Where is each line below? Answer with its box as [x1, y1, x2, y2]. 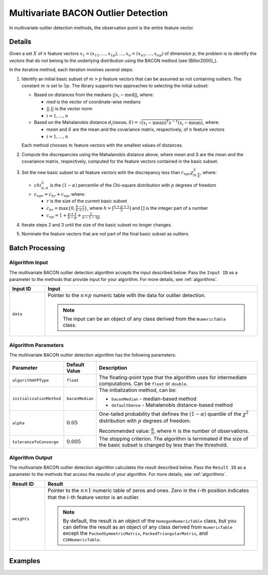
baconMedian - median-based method [111, 395, 197, 402]
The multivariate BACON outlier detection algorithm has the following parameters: [9, 352, 176, 358]
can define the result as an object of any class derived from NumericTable [63, 523, 233, 530]
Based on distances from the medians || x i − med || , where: [34, 92, 154, 99]
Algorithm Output [9, 454, 53, 461]
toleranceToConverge [12, 439, 59, 445]
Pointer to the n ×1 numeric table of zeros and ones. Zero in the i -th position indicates [47, 487, 249, 494]
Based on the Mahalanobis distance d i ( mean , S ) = [34, 119, 138, 126]
